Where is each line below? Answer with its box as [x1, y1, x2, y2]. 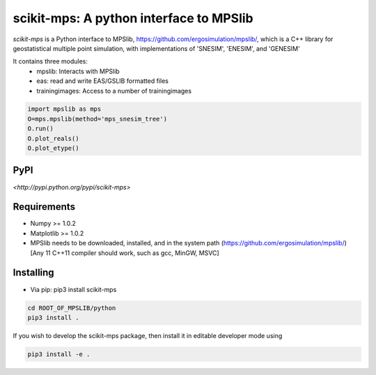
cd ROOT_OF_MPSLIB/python [27, 304, 116, 312]
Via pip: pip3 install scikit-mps [30, 285, 117, 293]
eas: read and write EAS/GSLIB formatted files [36, 77, 169, 85]
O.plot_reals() [27, 135, 79, 142]
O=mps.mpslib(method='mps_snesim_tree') [27, 115, 167, 123]
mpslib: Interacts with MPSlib [36, 67, 120, 75]
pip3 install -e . [27, 350, 91, 358]
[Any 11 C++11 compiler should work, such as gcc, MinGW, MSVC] [30, 248, 219, 257]
